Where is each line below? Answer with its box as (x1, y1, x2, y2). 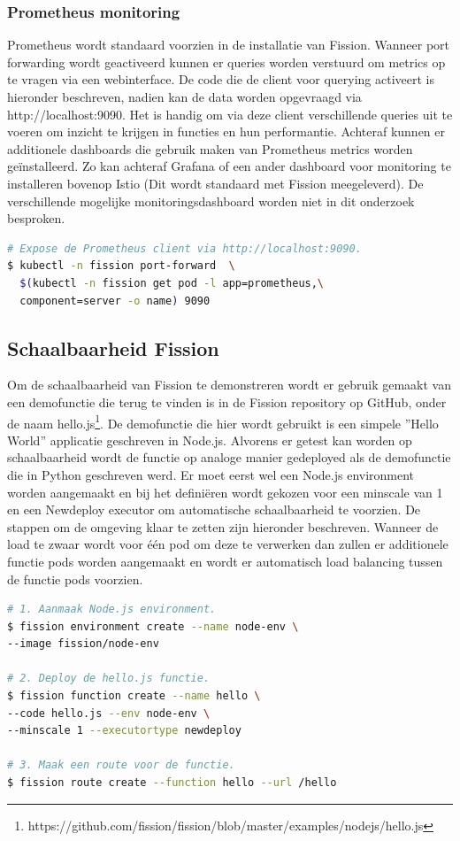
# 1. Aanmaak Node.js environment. (7, 603, 217, 616)
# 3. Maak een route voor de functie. (7, 759, 235, 772)
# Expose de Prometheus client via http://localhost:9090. (7, 242, 362, 255)
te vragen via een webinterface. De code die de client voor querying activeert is (7, 70, 435, 89)
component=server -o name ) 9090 (19, 294, 211, 307)
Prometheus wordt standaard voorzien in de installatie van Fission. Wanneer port (7, 35, 449, 54)
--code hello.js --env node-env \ (7, 706, 211, 720)
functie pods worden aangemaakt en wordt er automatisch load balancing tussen (7, 552, 443, 570)
